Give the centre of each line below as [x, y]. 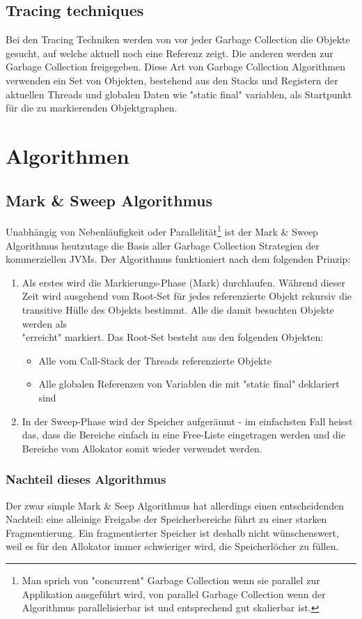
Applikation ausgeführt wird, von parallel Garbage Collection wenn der [174, 594]
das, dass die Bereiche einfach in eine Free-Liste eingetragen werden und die [183, 435]
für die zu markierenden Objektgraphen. [92, 108]
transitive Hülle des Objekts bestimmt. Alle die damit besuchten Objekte [178, 309]
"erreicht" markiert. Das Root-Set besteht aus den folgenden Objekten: [173, 337]
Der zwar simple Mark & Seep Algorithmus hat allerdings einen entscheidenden [175, 505]
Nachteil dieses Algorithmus [86, 479]
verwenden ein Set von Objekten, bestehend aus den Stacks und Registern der [172, 80]
